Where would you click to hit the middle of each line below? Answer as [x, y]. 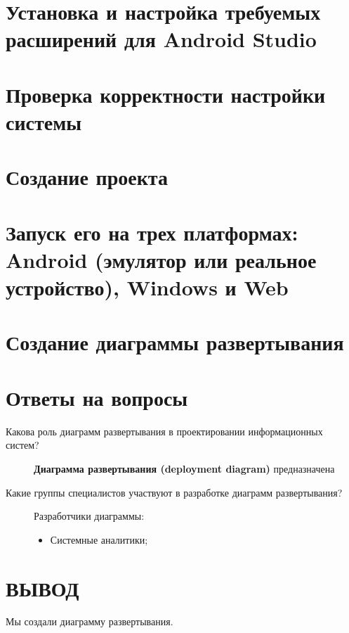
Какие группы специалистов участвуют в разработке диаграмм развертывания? [174, 492]
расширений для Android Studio [161, 39]
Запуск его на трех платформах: [152, 232]
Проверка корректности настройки [166, 94]
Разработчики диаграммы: [89, 516]
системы [44, 121]
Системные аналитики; [99, 539]
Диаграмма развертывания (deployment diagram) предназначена [184, 468]
